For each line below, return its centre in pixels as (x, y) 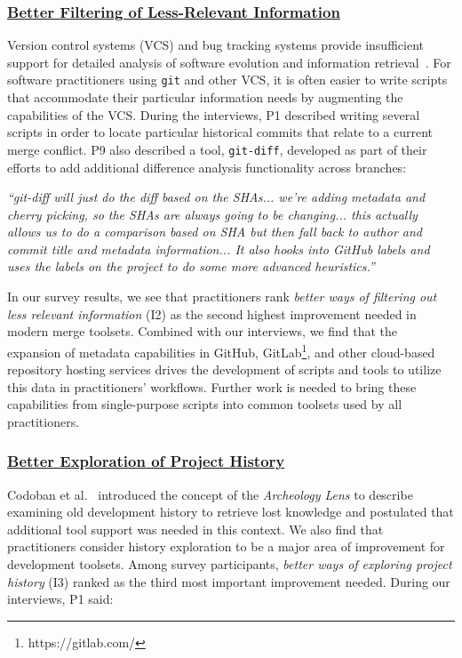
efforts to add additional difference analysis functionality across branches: (207, 167)
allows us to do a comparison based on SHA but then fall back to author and (215, 232)
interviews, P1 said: (60, 599)
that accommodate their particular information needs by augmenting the (205, 97)
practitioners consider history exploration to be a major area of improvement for (226, 546)
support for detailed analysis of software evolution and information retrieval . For (229, 62)
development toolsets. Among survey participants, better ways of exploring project (230, 564)
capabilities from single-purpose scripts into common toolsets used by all (205, 404)
